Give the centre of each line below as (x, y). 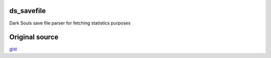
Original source (34, 37)
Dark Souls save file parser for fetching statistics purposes (70, 23)
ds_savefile (28, 11)
